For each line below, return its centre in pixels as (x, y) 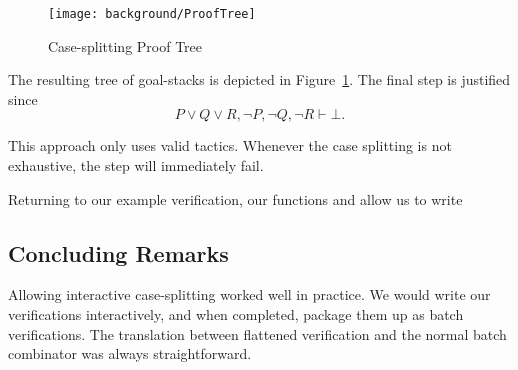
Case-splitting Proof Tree (125, 45)
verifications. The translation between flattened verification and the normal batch (257, 333)
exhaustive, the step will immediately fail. (136, 165)
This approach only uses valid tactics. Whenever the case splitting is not (230, 145)
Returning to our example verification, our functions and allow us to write (235, 198)
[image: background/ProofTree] (152, 14)
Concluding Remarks (118, 252)
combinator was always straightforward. (130, 353)
